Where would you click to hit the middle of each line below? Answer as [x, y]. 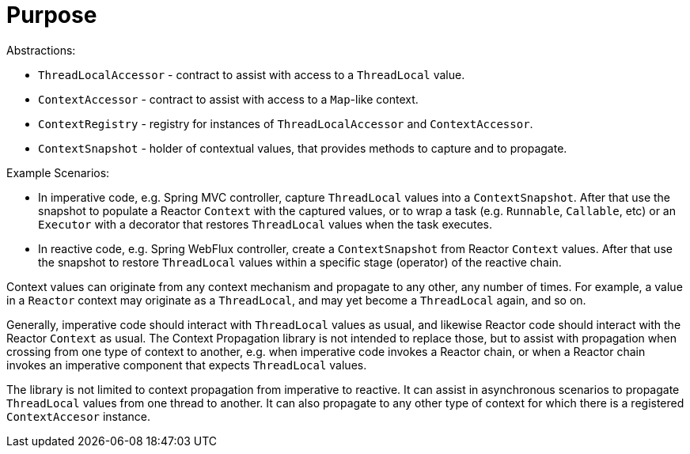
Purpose [52, 15]
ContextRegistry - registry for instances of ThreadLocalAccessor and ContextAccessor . [286, 123]
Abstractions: [41, 50]
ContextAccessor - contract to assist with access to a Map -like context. [228, 99]
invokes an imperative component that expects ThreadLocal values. [187, 365]
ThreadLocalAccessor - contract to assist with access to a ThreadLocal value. [252, 74]
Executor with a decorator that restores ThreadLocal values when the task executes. [265, 224]
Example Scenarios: [58, 172]
